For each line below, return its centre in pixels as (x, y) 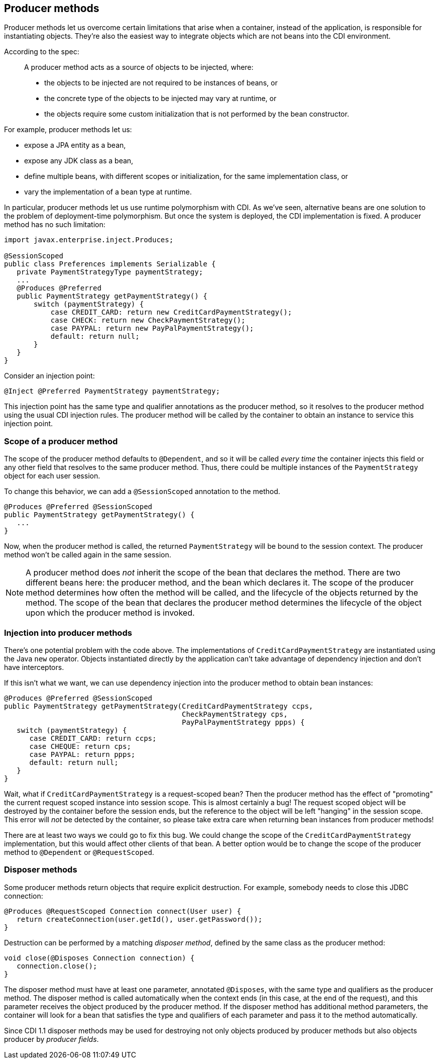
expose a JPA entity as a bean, (75, 145)
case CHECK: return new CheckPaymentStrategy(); (148, 320)
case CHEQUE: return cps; (80, 746)
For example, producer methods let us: (68, 130)
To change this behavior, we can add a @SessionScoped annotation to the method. (142, 492)
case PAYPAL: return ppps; (82, 754)
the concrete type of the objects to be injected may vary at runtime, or (160, 99)
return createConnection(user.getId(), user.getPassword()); (140, 919)
